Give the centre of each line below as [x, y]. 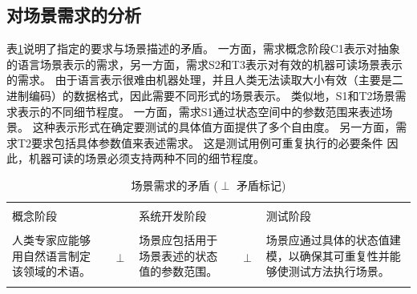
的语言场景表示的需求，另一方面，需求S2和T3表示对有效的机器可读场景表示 [204, 64]
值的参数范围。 [178, 271]
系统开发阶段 [173, 216]
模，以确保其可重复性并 [328, 255]
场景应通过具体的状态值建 [333, 240]
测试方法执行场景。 [339, 271]
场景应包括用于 [178, 240]
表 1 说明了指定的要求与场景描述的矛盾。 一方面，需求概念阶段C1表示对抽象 [203, 48]
